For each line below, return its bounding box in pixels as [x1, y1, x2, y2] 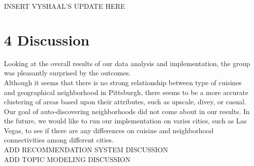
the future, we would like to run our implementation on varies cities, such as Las [4, 116, 247, 126]
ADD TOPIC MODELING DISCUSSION [4, 154, 130, 164]
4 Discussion [4, 29, 90, 49]
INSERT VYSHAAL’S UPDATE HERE [4, 1, 126, 11]
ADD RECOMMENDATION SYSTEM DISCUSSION [4, 144, 168, 155]
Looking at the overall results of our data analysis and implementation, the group [4, 58, 251, 68]
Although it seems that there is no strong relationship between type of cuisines [4, 77, 242, 87]
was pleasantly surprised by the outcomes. [4, 68, 131, 78]
